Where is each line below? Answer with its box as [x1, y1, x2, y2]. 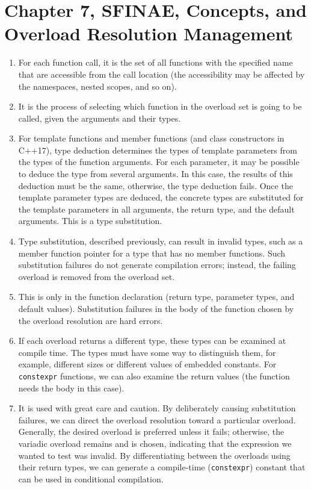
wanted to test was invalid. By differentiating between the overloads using [18, 449, 291, 461]
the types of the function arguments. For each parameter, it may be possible [18, 155, 300, 168]
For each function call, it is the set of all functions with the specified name [18, 56, 293, 69]
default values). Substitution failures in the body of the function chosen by [18, 302, 294, 314]
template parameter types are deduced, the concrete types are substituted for [18, 191, 304, 204]
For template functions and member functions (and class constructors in [18, 132, 285, 145]
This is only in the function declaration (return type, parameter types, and [18, 290, 295, 303]
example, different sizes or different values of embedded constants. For [18, 358, 277, 370]
